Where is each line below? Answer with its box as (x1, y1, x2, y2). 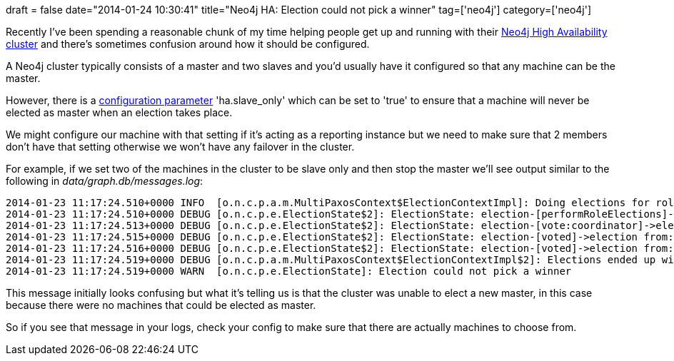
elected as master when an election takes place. (6, 106, 233, 118)
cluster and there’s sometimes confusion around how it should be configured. (6, 38, 370, 50)
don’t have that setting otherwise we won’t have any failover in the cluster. (6, 141, 355, 153)
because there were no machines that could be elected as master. (6, 299, 316, 311)
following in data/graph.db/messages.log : (6, 175, 203, 187)
